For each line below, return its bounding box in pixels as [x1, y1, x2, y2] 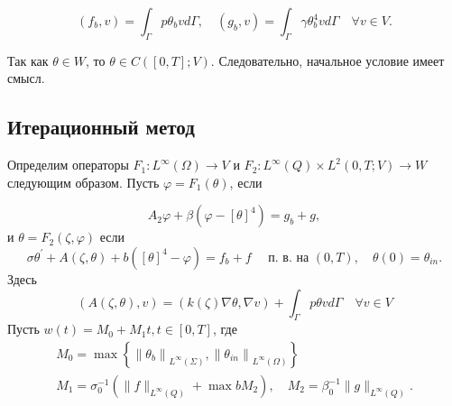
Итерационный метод [7, 113, 195, 141]
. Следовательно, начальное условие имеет [210, 51, 445, 69]
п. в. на [268, 251, 309, 264]
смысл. [7, 69, 45, 88]
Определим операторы [7, 155, 129, 174]
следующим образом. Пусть [7, 172, 160, 191]
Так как [7, 51, 49, 69]
